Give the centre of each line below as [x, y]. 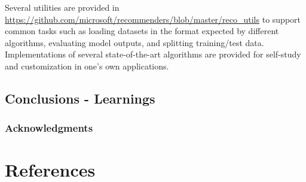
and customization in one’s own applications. [87, 66]
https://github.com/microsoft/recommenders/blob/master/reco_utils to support [153, 19]
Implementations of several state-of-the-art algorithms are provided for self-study [153, 54]
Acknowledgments [49, 128]
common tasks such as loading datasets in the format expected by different [142, 31]
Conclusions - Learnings [80, 98]
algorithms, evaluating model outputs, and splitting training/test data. [134, 42]
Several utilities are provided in [62, 7]
